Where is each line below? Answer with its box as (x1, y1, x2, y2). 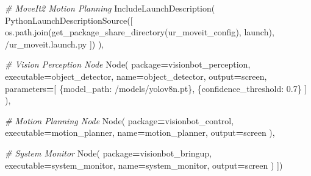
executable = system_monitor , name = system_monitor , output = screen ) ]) (5, 158, 283, 171)
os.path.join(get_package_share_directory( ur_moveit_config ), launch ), (5, 26, 274, 38)
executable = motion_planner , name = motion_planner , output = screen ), (5, 126, 275, 139)
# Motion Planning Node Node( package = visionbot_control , (5, 114, 234, 127)
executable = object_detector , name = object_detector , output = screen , (5, 69, 267, 82)
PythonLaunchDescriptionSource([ (5, 13, 133, 26)
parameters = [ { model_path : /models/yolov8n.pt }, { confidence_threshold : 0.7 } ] (5, 82, 307, 94)
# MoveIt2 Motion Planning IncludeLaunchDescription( (5, 2, 215, 14)
